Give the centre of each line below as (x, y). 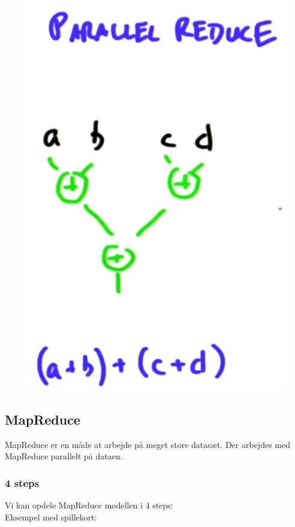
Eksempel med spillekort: (51, 517)
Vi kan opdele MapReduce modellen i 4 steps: (89, 505)
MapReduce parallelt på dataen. (64, 456)
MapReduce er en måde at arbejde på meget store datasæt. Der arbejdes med (147, 444)
